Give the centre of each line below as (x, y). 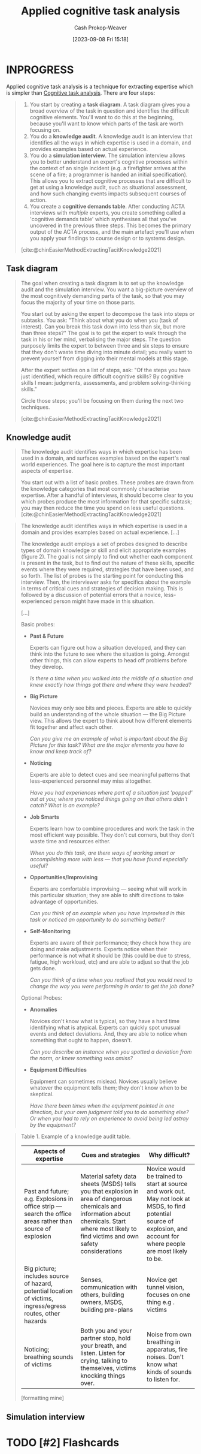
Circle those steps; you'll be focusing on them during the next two (102, 400)
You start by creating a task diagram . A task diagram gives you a (110, 104)
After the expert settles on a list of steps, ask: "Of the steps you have (106, 370)
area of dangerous (106, 1199)
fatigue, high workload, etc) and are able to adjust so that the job (109, 962)
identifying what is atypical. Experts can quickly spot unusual (105, 1028)
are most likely (167, 1251)
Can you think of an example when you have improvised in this (107, 913)
